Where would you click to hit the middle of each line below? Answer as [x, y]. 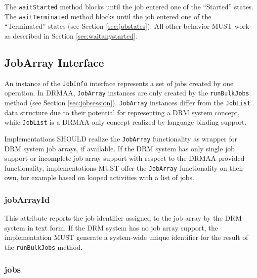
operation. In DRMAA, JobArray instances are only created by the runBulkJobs [127, 93]
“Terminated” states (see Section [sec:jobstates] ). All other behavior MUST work [127, 26]
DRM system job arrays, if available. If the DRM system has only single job [120, 148]
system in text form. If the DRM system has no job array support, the [111, 227]
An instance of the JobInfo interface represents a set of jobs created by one [119, 83]
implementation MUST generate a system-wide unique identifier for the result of [126, 237]
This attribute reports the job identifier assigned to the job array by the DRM [123, 218]
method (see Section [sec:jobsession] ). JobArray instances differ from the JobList [128, 103]
